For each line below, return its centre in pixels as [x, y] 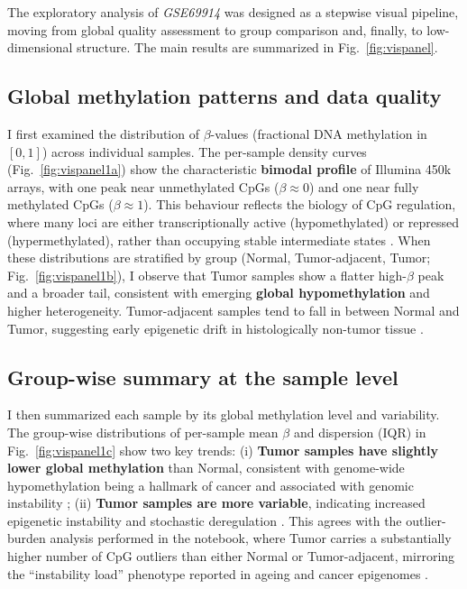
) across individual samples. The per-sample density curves [204, 151]
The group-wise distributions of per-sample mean [143, 432]
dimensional [40, 47]
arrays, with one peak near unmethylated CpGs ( [143, 186]
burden [27, 538]
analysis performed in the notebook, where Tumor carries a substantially [251, 538]
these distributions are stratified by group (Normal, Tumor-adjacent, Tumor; [219, 258]
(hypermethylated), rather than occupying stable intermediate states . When [219, 239]
